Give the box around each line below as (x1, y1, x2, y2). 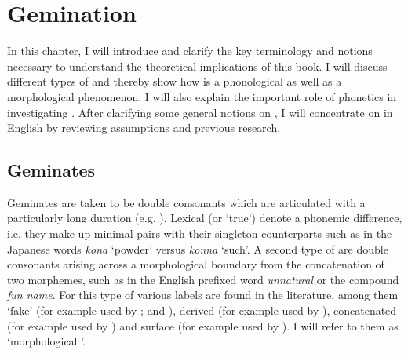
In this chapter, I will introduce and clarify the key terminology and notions (7, 42, 373, 59)
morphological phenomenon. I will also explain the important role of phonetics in (7, 88, 397, 104)
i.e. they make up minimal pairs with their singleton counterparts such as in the (7, 225, 392, 242)
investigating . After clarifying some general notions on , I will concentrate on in (7, 104, 393, 120)
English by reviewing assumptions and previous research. (7, 119, 281, 136)
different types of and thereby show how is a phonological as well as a (7, 73, 342, 89)
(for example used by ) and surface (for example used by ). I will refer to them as (7, 317, 399, 334)
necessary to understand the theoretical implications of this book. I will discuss (7, 57, 388, 74)
